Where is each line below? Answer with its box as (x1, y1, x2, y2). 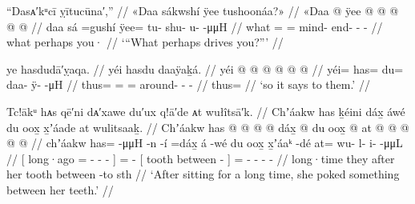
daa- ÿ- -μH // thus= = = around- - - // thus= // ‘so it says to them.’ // (6, 76, 370, 93)
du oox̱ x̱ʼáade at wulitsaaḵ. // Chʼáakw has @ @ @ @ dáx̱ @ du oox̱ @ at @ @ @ (6, 118, 409, 135)
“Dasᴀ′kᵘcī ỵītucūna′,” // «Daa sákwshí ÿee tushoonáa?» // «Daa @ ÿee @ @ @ (6, 2, 399, 18)
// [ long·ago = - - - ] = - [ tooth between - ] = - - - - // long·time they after (6, 150, 395, 166)
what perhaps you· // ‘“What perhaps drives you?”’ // (6, 34, 284, 50)
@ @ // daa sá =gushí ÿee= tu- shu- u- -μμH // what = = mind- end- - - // (6, 18, 383, 34)
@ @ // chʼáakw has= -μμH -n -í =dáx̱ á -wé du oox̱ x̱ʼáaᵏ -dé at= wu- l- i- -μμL (6, 134, 403, 151)
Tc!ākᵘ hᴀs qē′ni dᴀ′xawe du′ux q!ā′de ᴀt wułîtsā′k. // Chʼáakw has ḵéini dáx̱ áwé (6, 102, 405, 119)
